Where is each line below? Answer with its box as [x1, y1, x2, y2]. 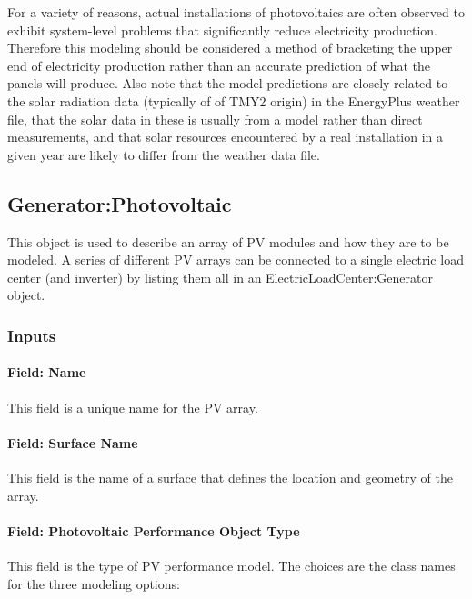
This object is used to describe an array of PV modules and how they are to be [7, 232, 449, 251]
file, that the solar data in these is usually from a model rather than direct [7, 109, 423, 128]
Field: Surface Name [7, 433, 138, 452]
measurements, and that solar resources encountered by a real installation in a [7, 127, 444, 146]
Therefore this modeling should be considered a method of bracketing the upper [7, 38, 453, 57]
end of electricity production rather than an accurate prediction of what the [7, 55, 430, 75]
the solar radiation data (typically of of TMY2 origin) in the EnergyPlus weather [7, 91, 460, 110]
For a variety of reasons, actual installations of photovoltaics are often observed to [7, 3, 465, 21]
